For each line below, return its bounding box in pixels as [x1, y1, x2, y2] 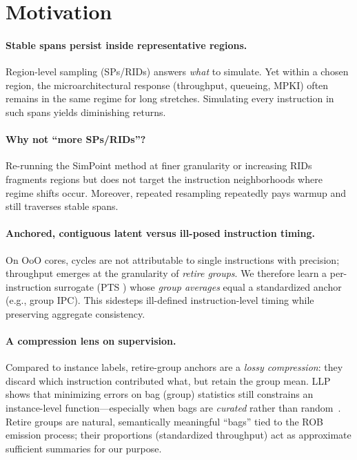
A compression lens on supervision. [6, 334, 176, 348]
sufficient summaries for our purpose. [6, 441, 162, 455]
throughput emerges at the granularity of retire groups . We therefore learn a [6, 266, 327, 280]
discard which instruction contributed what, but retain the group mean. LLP [6, 373, 331, 387]
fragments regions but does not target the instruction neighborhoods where [6, 171, 323, 186]
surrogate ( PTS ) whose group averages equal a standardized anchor [54, 279, 342, 294]
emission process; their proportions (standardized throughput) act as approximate [6, 428, 351, 442]
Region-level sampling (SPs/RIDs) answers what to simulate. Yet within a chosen [6, 64, 349, 79]
